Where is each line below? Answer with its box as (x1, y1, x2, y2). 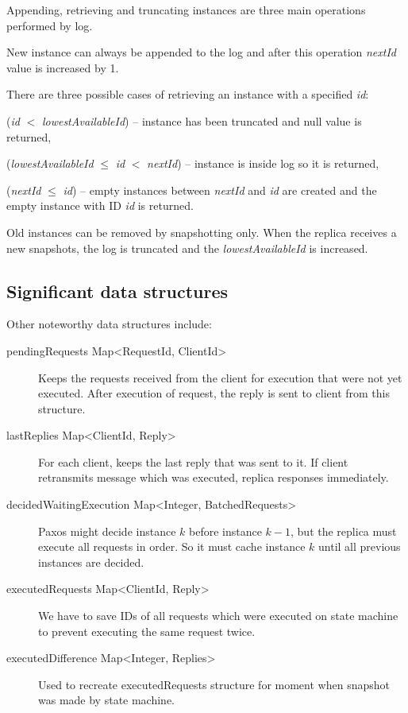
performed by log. (6, 17, 93, 33)
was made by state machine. (38, 692, 175, 708)
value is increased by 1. (6, 59, 119, 76)
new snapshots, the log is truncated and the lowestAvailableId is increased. (6, 239, 368, 256)
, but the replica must (291, 522, 397, 539)
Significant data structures (6, 278, 229, 303)
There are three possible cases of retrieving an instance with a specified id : (6, 86, 369, 103)
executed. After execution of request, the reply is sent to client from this (38, 385, 390, 401)
